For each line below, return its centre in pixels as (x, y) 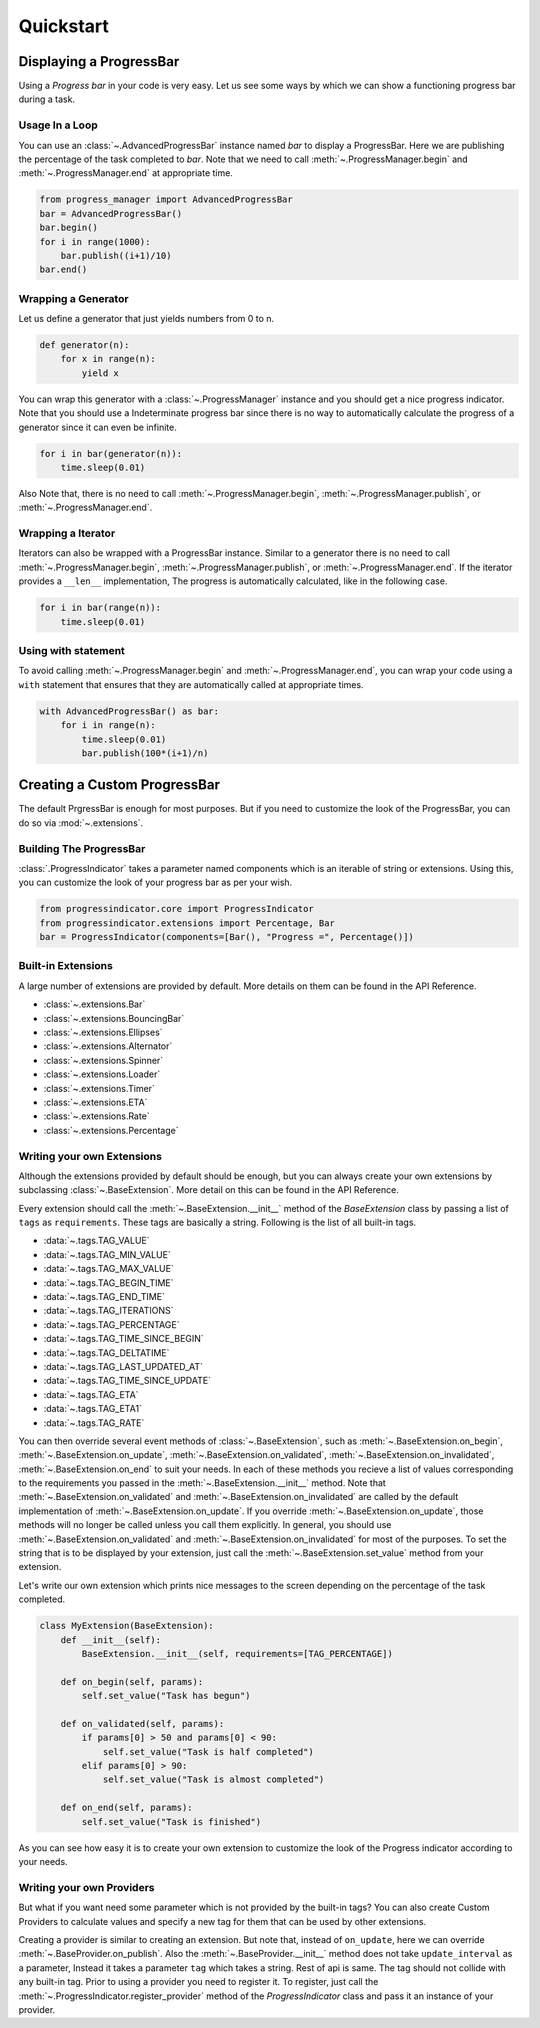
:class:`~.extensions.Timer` (99, 1088)
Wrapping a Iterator (67, 533)
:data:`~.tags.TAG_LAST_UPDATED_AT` (123, 1366)
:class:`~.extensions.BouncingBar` (114, 1018)
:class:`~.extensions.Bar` (94, 1004)
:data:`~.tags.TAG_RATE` (94, 1422)
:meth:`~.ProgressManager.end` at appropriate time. (126, 173)
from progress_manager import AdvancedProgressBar (166, 199)
